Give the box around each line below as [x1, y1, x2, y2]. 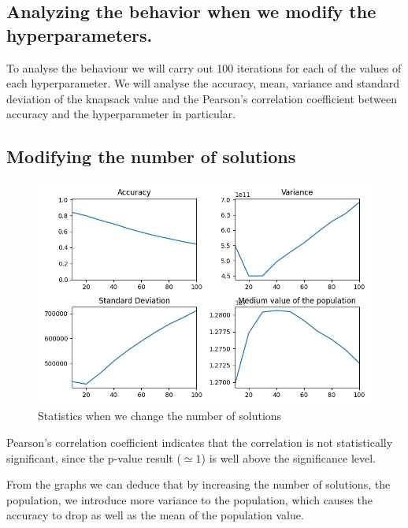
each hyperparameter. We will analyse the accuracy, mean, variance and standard [6, 75, 399, 91]
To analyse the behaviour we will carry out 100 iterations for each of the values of [6, 59, 402, 76]
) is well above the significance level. [201, 449, 376, 466]
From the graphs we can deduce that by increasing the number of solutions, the [6, 476, 391, 493]
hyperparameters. [6, 22, 153, 46]
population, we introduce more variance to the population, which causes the [6, 491, 373, 508]
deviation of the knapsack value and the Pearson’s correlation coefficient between [6, 90, 397, 106]
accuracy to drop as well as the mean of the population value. [6, 507, 304, 523]
